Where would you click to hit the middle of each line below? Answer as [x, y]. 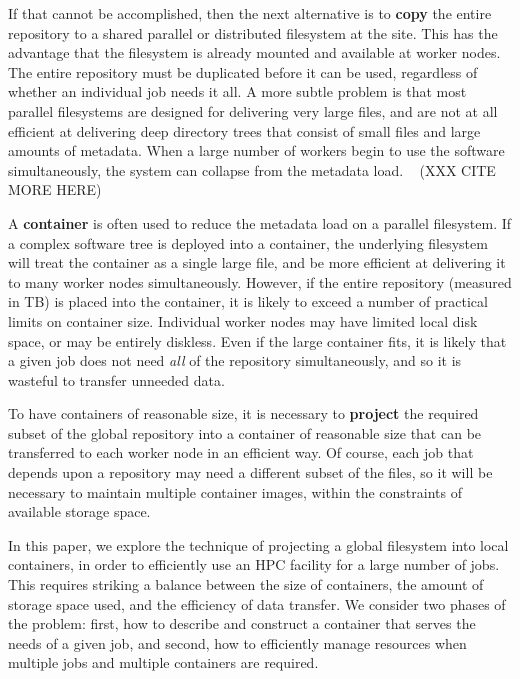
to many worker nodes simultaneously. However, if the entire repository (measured [260, 281]
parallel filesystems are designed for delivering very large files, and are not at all [253, 110]
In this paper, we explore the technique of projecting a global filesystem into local [258, 544]
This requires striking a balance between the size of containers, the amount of [246, 584]
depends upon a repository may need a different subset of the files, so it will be [250, 472]
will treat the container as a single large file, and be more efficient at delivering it [257, 262]
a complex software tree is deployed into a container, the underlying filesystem [248, 242]
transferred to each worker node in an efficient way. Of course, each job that [241, 452]
